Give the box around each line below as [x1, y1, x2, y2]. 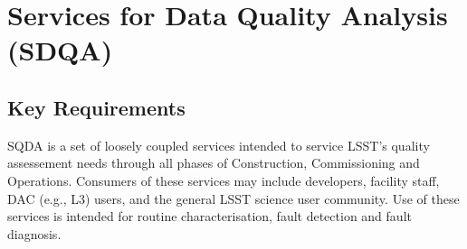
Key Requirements [7, 93, 186, 121]
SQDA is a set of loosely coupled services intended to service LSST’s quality [7, 135, 430, 154]
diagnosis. [7, 224, 62, 243]
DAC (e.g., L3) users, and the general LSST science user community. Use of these [7, 189, 460, 207]
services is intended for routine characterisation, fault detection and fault [7, 207, 412, 226]
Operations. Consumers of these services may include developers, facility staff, [7, 171, 440, 189]
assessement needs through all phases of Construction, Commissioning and [7, 153, 420, 172]
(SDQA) [7, 32, 113, 69]
